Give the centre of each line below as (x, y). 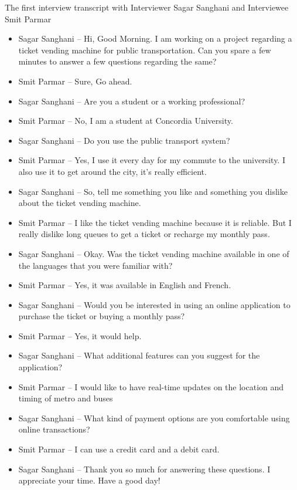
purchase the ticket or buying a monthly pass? (102, 316)
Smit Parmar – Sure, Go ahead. (75, 81)
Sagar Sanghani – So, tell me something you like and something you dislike (153, 191)
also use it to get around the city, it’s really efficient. (112, 171)
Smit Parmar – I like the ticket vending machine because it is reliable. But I (155, 222)
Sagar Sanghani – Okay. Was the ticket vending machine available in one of (154, 253)
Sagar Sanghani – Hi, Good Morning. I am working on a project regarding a (155, 38)
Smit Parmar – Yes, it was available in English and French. (125, 285)
